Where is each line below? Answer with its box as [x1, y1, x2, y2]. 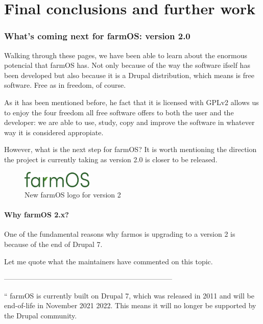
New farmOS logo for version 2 [25, 189, 121, 200]
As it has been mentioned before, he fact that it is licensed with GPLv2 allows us [4, 96, 259, 107]
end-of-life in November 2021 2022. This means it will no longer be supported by [4, 300, 256, 311]
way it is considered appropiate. [4, 127, 104, 137]
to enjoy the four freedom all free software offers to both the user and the [4, 107, 234, 117]
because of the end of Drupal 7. [4, 238, 103, 249]
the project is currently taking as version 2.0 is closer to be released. [4, 154, 218, 164]
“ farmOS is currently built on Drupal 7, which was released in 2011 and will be [4, 290, 254, 301]
